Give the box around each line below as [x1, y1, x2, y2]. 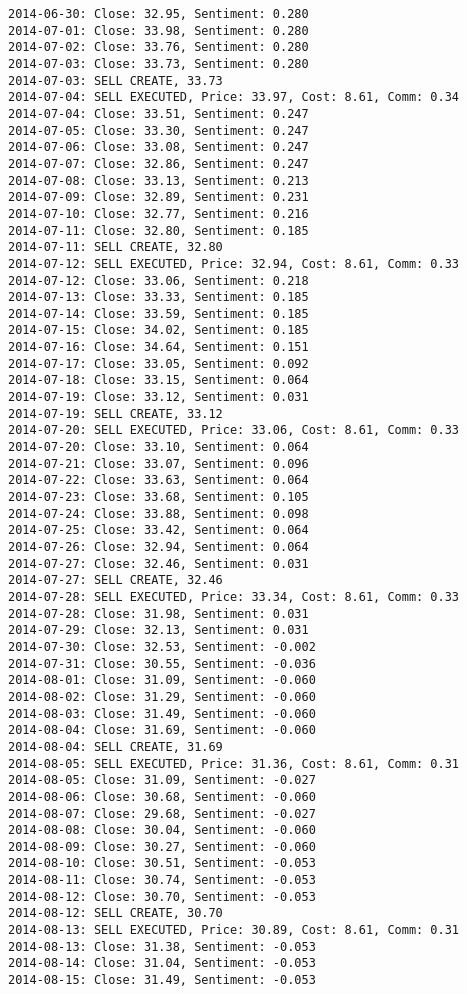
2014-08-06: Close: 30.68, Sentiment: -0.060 [8, 789, 316, 804]
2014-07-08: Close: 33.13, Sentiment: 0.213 [8, 173, 309, 188]
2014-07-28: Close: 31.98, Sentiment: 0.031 [8, 606, 309, 621]
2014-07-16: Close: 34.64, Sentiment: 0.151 [8, 340, 309, 355]
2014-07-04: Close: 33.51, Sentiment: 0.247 [8, 106, 309, 121]
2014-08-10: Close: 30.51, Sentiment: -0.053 [8, 856, 316, 871]
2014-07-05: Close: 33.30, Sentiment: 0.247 [8, 123, 309, 138]
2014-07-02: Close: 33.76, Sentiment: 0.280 [8, 40, 309, 55]
